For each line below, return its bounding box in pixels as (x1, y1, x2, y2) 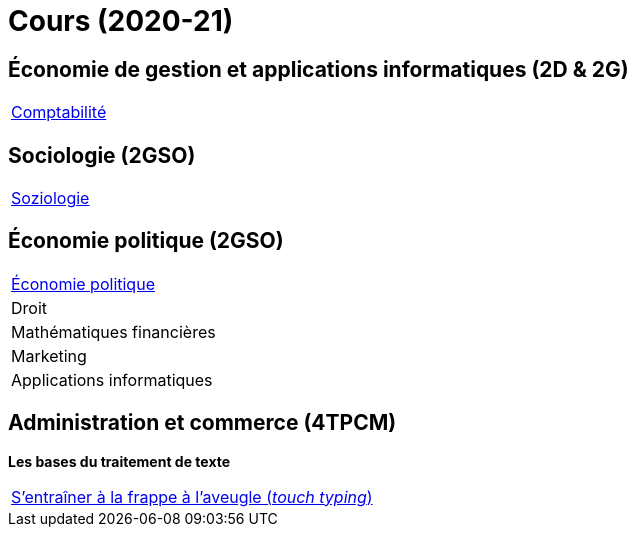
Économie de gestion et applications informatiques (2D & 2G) (8, 56, 629, 82)
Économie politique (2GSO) (8, 228, 284, 254)
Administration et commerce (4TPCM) (8, 410, 397, 436)
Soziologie (11, 188, 90, 209)
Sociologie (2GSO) (8, 142, 196, 168)
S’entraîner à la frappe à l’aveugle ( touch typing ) (11, 486, 373, 507)
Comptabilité (11, 102, 107, 123)
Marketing (11, 345, 87, 366)
